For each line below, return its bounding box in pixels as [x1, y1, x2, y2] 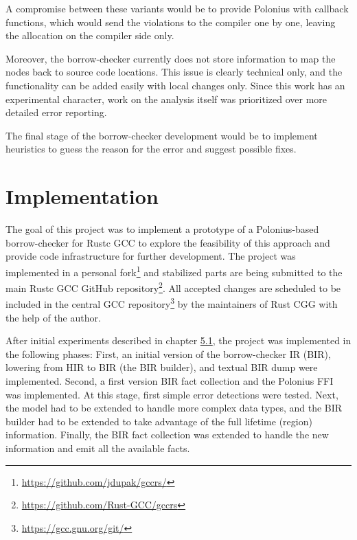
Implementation [5, 182, 159, 210]
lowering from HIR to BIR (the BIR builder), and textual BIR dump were [5, 360, 318, 374]
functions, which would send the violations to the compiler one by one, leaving [5, 14, 336, 29]
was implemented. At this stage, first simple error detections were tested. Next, [5, 387, 338, 401]
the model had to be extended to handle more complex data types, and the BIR [5, 401, 343, 415]
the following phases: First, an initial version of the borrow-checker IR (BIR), [5, 346, 331, 361]
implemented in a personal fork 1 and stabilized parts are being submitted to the [5, 262, 343, 279]
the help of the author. [5, 310, 101, 324]
